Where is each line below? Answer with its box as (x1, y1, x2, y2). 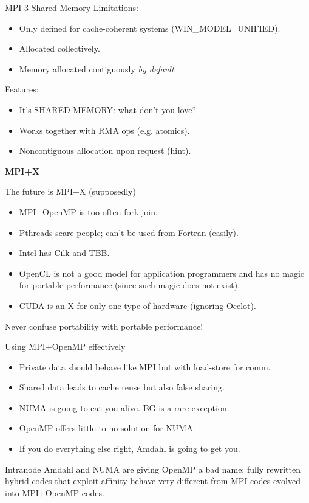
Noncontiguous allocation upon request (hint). (19, 144, 191, 157)
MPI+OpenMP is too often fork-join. (19, 205, 158, 218)
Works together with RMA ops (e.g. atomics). (19, 123, 190, 136)
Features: (5, 83, 39, 95)
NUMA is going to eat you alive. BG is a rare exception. (19, 401, 229, 414)
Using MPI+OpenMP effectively (5, 340, 126, 353)
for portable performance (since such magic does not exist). (19, 279, 240, 291)
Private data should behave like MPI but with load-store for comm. (19, 360, 271, 373)
